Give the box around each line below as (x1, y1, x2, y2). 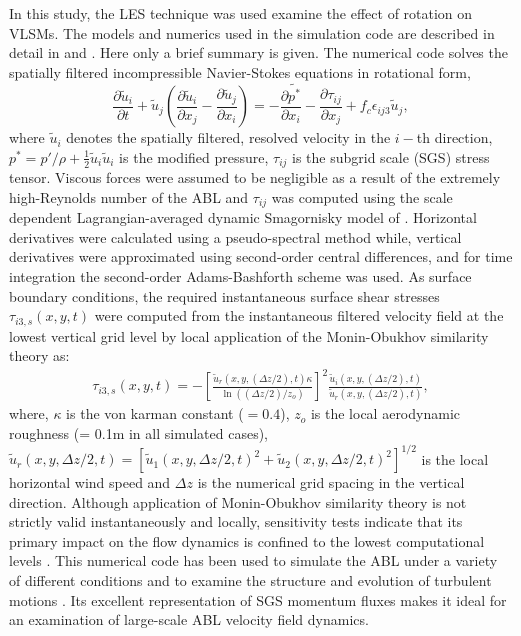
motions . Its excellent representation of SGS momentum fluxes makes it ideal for (9, 589, 507, 610)
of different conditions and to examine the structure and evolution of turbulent (9, 570, 492, 591)
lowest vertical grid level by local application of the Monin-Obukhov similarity (9, 325, 489, 346)
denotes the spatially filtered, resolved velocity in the (66, 127, 391, 148)
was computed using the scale (271, 186, 453, 207)
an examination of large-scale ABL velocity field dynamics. (9, 609, 369, 630)
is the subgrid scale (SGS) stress (292, 146, 490, 167)
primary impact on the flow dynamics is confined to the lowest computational (9, 530, 485, 551)
